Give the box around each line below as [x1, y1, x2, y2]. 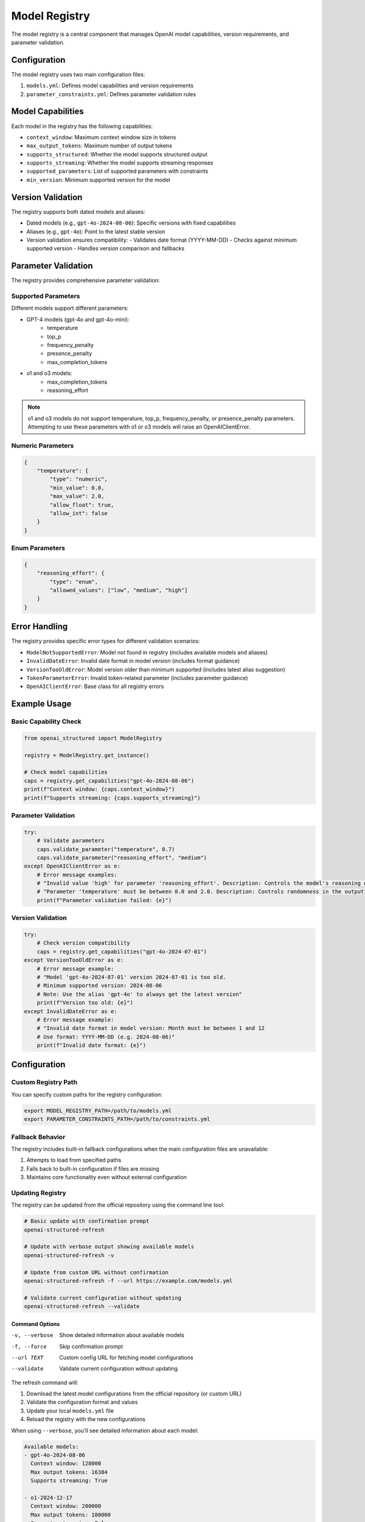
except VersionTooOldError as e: [24, 956, 124, 964]
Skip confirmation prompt [59, 1342, 123, 1350]
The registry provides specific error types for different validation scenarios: [11, 637, 200, 645]
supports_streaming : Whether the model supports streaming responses [26, 159, 214, 167]
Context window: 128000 [30, 1460, 102, 1467]
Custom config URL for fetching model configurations [59, 1353, 194, 1361]
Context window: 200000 [30, 1503, 102, 1510]
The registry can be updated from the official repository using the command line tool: [11, 1201, 225, 1208]
